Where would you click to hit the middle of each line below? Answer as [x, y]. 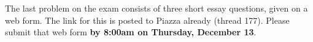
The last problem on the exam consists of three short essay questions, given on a [156, 8]
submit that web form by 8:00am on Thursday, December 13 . [131, 32]
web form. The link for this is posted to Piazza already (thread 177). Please [147, 20]
